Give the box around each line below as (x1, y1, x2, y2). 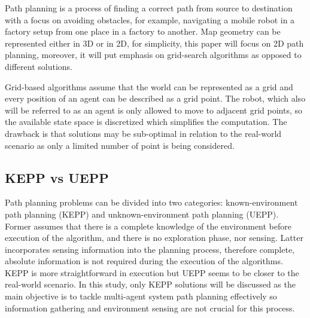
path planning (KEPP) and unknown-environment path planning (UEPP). (5, 207, 279, 220)
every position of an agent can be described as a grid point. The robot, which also (5, 92, 306, 105)
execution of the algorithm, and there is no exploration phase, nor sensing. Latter (5, 231, 303, 244)
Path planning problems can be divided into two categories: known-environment (5, 196, 298, 209)
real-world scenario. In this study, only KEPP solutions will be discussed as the (5, 278, 296, 291)
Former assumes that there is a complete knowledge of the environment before (5, 219, 291, 232)
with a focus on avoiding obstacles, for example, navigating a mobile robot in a (5, 13, 295, 26)
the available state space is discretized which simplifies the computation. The (5, 115, 287, 128)
